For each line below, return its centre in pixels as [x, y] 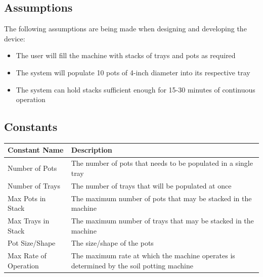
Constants [31, 127]
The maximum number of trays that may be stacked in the [162, 221]
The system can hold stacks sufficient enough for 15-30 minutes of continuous [136, 89]
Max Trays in [29, 221]
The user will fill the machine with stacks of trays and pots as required [126, 55]
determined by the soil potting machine [132, 265]
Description [92, 150]
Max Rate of [27, 256]
